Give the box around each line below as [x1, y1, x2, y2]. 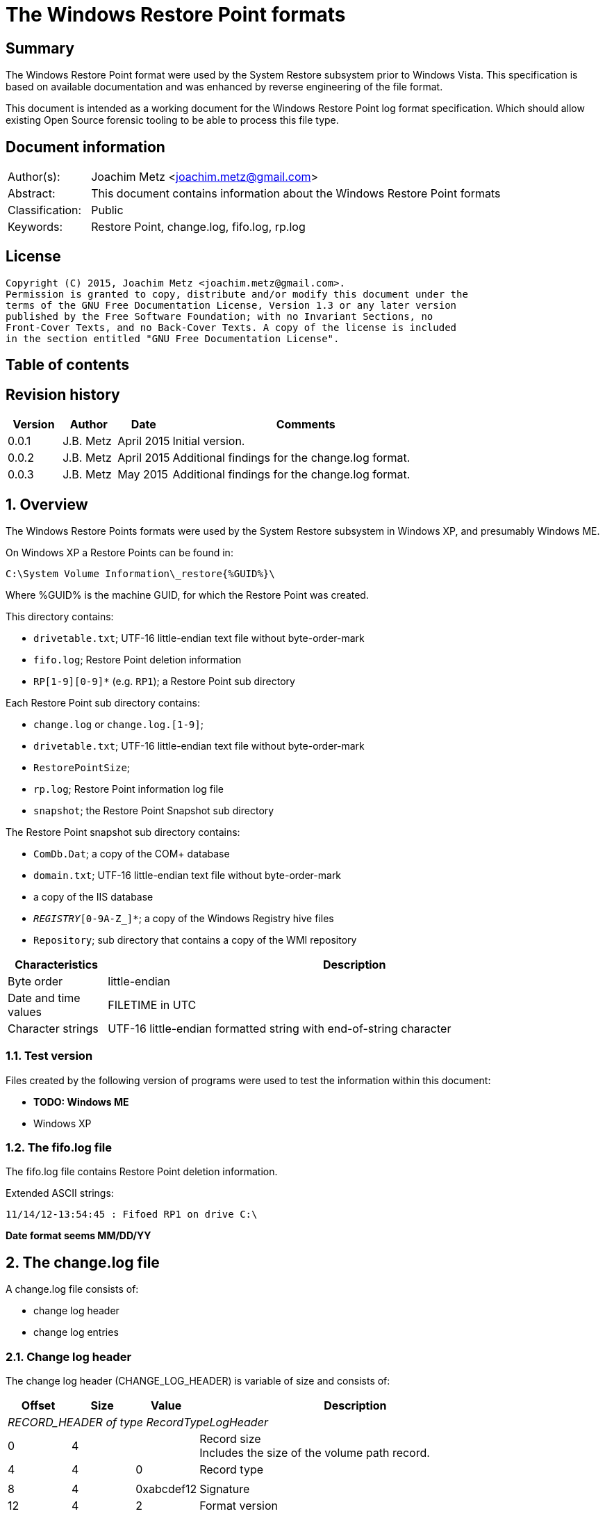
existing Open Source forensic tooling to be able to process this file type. [6, 114, 339, 127]
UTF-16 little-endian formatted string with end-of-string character [108, 1021, 451, 1035]
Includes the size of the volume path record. [199, 1446, 430, 1460]
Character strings [8, 1021, 99, 1035]
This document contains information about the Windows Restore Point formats [91, 186, 501, 201]
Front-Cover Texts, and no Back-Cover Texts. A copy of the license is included [6, 321, 457, 333]
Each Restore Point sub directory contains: [6, 696, 200, 709]
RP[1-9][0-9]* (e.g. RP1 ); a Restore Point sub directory [33, 675, 295, 687]
